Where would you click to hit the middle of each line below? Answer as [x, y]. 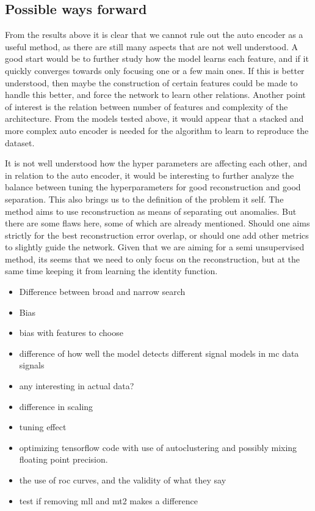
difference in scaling [56, 406]
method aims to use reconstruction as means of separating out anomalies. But [151, 211]
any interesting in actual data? [77, 386]
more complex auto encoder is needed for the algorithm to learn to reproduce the [157, 130]
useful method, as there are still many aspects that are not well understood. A [152, 46]
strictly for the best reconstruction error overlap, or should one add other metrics [157, 235]
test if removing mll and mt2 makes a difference [109, 500]
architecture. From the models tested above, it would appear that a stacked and [154, 118]
